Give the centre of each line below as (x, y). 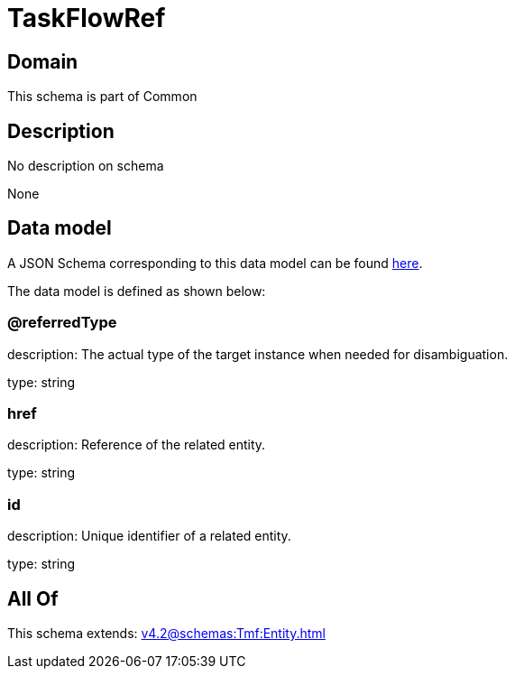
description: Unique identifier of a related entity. (149, 536)
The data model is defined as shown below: (137, 291)
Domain (43, 61)
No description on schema (86, 166)
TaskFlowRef (87, 18)
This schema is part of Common (102, 97)
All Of (33, 598)
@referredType (62, 323)
